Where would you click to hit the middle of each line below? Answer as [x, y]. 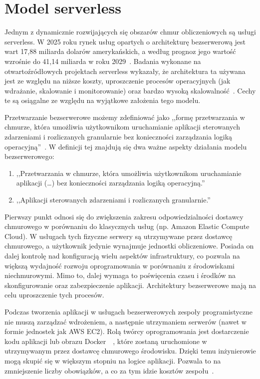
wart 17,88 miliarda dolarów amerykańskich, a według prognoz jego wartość [120, 51]
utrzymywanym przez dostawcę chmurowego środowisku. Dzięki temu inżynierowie [130, 351]
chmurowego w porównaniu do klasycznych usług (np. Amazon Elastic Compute [127, 226]
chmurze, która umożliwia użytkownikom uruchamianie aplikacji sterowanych [122, 127]
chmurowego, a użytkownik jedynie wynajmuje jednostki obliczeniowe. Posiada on [129, 246]
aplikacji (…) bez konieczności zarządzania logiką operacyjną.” [111, 183]
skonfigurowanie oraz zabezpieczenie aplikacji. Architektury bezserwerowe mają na [130, 285]
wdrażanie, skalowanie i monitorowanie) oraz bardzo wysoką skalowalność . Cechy [130, 90]
